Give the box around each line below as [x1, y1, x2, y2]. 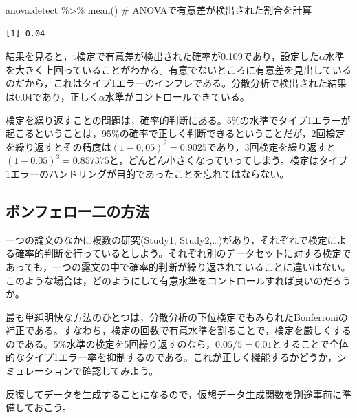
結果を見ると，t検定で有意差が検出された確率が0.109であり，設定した [6, 49, 319, 63]
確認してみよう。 [82, 364, 159, 378]
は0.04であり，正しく [6, 89, 99, 103]
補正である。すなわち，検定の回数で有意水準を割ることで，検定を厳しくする [6, 323, 351, 337]
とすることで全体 [272, 336, 349, 351]
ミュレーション [6, 364, 73, 378]
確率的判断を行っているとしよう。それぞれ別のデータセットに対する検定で [14, 246, 351, 260]
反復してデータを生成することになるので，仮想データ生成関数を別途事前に [6, 386, 343, 401]
